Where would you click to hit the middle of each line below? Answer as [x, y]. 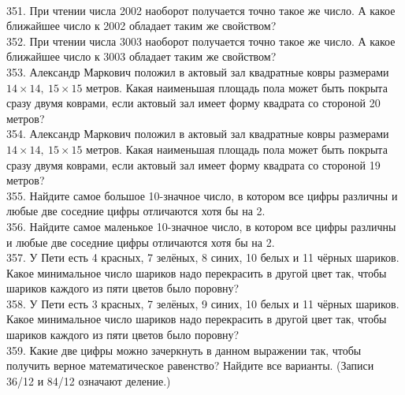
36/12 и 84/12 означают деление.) [89, 380]
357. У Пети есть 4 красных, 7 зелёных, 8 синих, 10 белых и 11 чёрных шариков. [203, 257]
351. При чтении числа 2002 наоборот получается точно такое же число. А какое [201, 10]
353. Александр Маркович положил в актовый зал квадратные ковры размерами [198, 71]
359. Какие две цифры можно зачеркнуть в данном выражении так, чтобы [184, 350]
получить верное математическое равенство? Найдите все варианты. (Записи [190, 365]
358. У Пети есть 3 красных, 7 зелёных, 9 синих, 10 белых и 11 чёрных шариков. [203, 303]
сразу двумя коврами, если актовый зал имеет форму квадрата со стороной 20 [193, 103]
